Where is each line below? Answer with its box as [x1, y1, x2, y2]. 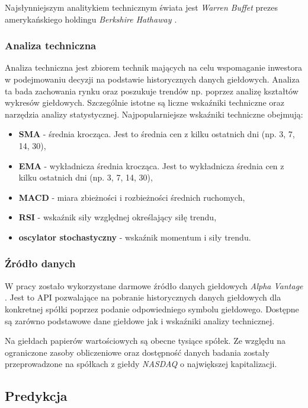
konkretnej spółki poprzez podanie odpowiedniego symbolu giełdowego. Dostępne [5, 302, 299, 315]
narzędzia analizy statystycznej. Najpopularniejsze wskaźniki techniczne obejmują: [5, 107, 303, 120]
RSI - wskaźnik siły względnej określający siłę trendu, [18, 211, 217, 223]
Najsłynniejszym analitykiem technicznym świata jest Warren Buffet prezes [5, 1, 278, 13]
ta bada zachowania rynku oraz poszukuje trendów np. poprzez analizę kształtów [5, 84, 299, 97]
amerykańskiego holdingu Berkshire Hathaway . [5, 12, 177, 25]
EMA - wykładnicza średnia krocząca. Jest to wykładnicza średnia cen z [18, 159, 284, 172]
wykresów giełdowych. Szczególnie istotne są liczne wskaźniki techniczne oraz [5, 96, 285, 109]
